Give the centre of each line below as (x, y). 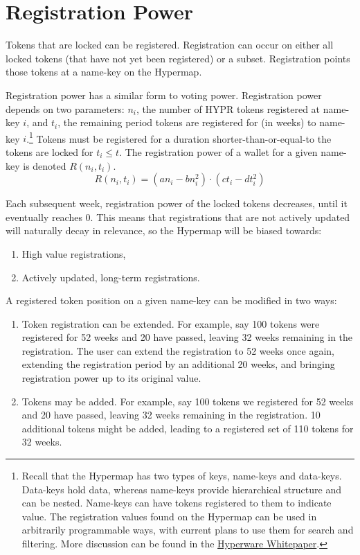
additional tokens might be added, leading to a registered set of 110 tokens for (188, 428)
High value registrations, (74, 253)
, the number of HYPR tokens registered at (228, 108)
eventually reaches (44, 217)
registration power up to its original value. (111, 378)
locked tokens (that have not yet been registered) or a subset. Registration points (178, 58)
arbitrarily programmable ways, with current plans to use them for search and (188, 530)
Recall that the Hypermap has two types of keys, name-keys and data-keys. (182, 476)
